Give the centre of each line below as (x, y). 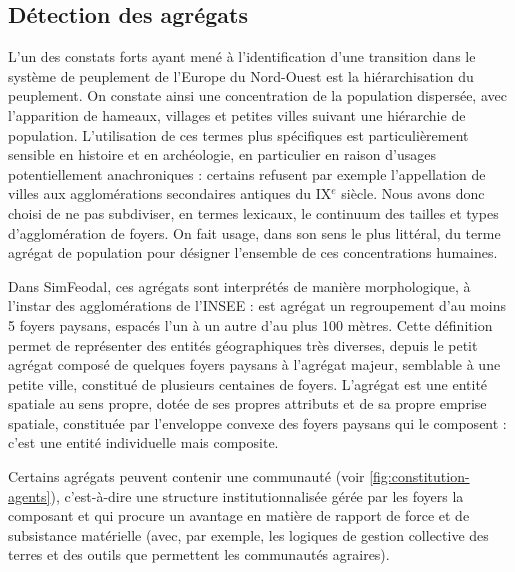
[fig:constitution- (419, 476)
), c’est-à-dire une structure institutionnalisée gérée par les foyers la (257, 495)
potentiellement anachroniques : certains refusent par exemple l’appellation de (247, 173)
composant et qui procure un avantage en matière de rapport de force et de (239, 515)
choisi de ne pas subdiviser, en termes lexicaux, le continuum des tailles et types (253, 212)
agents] (29, 495)
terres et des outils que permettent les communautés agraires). (199, 554)
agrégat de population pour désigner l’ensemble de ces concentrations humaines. (253, 252)
